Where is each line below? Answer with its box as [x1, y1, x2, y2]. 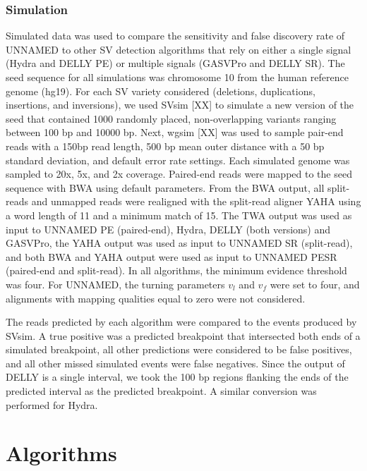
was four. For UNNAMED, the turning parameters [6, 276, 225, 291]
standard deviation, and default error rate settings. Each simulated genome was [6, 152, 350, 167]
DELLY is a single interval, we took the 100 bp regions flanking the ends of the [6, 369, 349, 384]
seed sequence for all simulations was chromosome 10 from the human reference [6, 70, 349, 84]
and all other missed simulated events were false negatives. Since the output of [6, 355, 345, 370]
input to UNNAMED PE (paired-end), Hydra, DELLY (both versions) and [6, 221, 331, 236]
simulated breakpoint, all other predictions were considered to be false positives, [6, 342, 352, 357]
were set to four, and [270, 276, 360, 291]
